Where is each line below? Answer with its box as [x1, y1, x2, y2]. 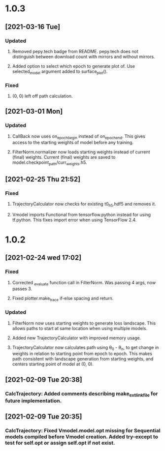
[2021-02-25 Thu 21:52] [5, 175, 81, 183]
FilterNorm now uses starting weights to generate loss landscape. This [12, 320, 156, 326]
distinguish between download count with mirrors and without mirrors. [12, 54, 155, 60]
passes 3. [12, 286, 33, 292]
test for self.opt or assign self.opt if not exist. [5, 440, 115, 447]
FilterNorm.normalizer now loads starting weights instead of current [12, 149, 150, 155]
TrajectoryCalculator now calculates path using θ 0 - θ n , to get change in [12, 344, 159, 352]
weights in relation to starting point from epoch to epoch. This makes [12, 351, 153, 357]
